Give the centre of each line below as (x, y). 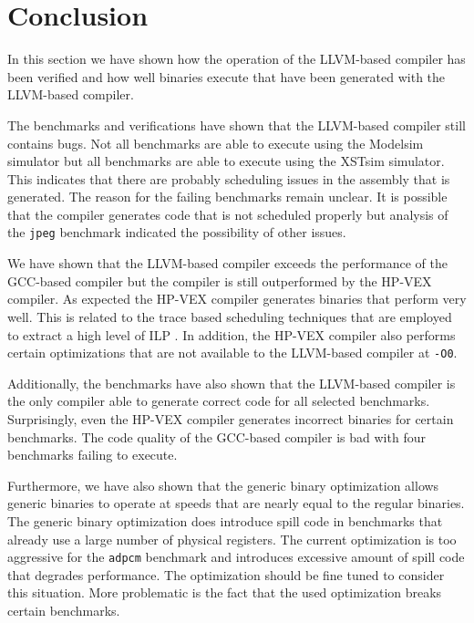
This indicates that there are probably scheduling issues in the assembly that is (229, 178)
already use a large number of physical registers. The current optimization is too (232, 539)
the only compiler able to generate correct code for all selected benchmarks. (219, 401)
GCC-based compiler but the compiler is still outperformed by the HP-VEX (220, 280)
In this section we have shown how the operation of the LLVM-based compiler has (237, 59)
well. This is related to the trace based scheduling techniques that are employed (230, 316)
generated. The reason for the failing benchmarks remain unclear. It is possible (227, 197)
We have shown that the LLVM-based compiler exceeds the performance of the (227, 263)
